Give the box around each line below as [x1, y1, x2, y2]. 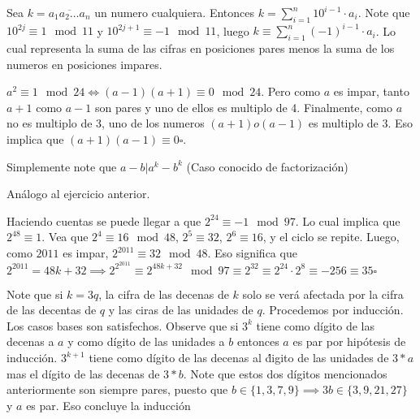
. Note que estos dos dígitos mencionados [183, 365, 388, 382]
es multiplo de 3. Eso [308, 114, 414, 132]
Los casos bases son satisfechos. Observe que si [6, 317, 239, 334]
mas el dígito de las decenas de [6, 365, 160, 382]
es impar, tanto [333, 83, 409, 100]
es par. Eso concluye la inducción [26, 396, 191, 413]
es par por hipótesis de [292, 333, 406, 350]
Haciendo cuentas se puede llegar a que [6, 212, 201, 229]
